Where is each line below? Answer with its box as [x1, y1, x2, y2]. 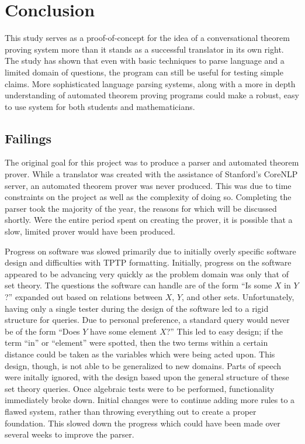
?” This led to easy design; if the [166, 325, 283, 337]
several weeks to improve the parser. [5, 428, 134, 440]
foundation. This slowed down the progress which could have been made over [5, 417, 280, 429]
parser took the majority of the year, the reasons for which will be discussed [5, 202, 277, 214]
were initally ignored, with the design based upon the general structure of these [5, 371, 289, 383]
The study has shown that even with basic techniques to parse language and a [5, 54, 285, 67]
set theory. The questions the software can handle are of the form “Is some [5, 279, 272, 291]
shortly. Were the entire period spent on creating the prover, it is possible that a [5, 214, 293, 226]
